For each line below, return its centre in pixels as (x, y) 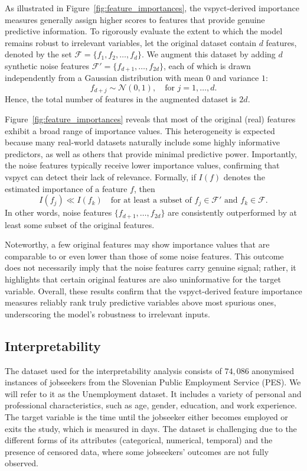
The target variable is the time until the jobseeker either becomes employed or (146, 417)
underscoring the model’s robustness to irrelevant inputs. (107, 314)
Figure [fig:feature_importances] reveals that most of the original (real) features (150, 119)
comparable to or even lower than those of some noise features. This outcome (144, 256)
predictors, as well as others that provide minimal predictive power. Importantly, (151, 153)
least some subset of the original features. (80, 224)
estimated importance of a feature (66, 188)
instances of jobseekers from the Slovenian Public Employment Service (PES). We (153, 382)
